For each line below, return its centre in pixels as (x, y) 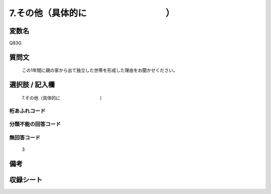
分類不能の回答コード (35, 124)
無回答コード (25, 137)
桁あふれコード (27, 111)
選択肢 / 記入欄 (32, 85)
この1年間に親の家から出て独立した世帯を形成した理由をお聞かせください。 (100, 70)
